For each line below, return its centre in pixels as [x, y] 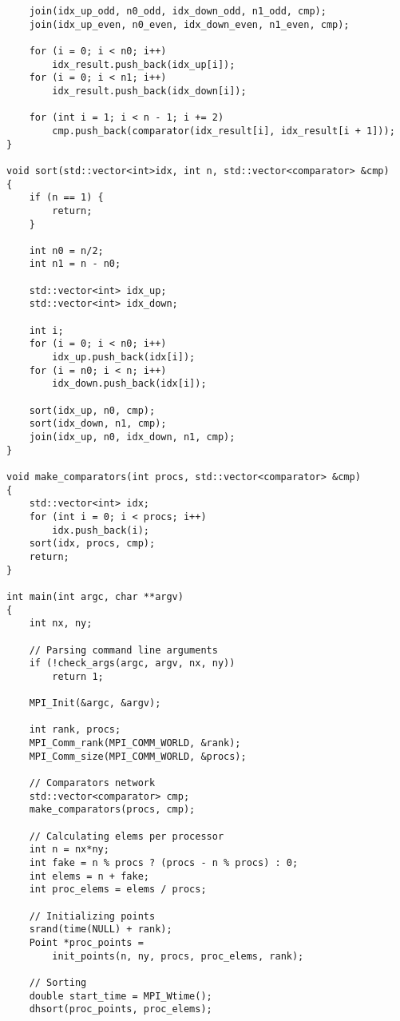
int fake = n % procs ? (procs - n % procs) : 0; [164, 863]
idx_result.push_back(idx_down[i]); [149, 91]
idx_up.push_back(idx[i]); [124, 358]
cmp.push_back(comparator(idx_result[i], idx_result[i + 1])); [224, 131]
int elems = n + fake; [89, 876]
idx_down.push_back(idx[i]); [129, 384]
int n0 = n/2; [66, 250]
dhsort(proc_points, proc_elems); [121, 1009]
